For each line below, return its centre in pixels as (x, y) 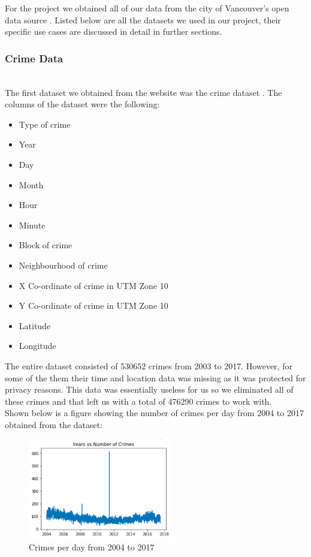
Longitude (37, 346)
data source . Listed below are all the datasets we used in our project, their (143, 19)
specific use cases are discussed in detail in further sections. (114, 31)
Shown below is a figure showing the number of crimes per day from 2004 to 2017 (154, 413)
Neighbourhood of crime (63, 265)
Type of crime (45, 124)
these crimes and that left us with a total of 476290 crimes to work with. (138, 401)
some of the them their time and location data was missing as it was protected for (155, 377)
